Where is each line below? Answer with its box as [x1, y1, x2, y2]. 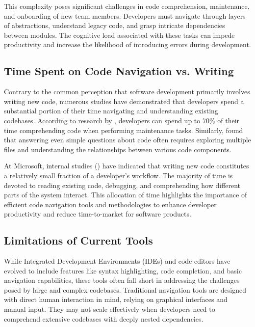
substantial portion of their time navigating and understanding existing [4, 106, 218, 116]
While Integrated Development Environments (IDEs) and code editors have [4, 256, 230, 266]
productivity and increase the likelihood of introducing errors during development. [4, 39, 251, 50]
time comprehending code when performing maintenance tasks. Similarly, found [4, 125, 243, 135]
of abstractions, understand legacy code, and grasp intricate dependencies [4, 20, 225, 30]
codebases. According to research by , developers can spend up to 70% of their [4, 115, 240, 125]
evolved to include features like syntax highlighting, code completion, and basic [4, 265, 242, 275]
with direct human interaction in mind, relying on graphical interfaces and [4, 294, 228, 304]
